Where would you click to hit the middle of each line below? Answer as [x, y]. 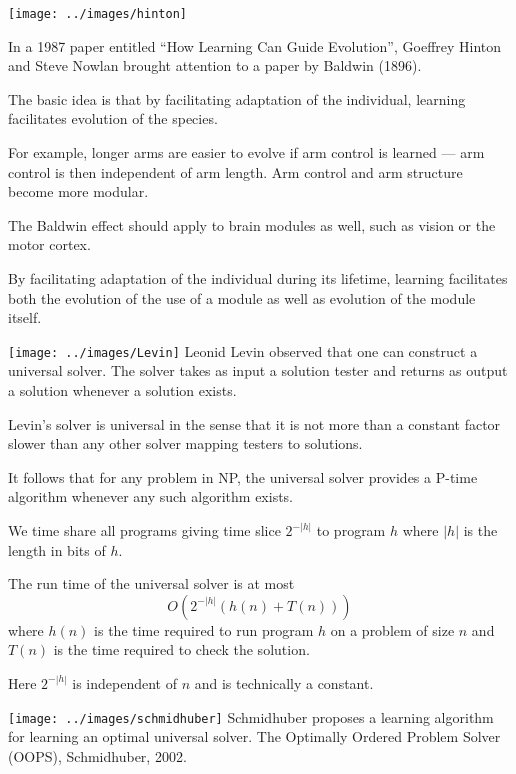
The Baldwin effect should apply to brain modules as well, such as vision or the [252, 224]
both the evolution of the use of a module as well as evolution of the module [242, 297]
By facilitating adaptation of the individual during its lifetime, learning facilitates [258, 278]
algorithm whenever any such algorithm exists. [151, 496]
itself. [25, 317]
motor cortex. [49, 244]
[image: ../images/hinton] [97, 14]
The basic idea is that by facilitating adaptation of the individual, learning [237, 98]
